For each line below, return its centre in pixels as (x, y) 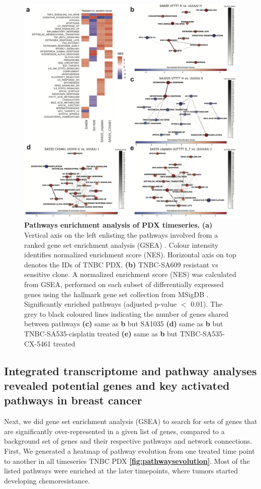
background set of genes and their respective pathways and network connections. (128, 441)
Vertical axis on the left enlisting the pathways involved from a (121, 235)
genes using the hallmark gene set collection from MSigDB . (116, 294)
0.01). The (207, 304)
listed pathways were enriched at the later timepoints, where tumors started (121, 471)
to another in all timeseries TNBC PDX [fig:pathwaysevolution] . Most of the (127, 461)
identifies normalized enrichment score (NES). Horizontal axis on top (130, 255)
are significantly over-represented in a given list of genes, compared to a (114, 431)
